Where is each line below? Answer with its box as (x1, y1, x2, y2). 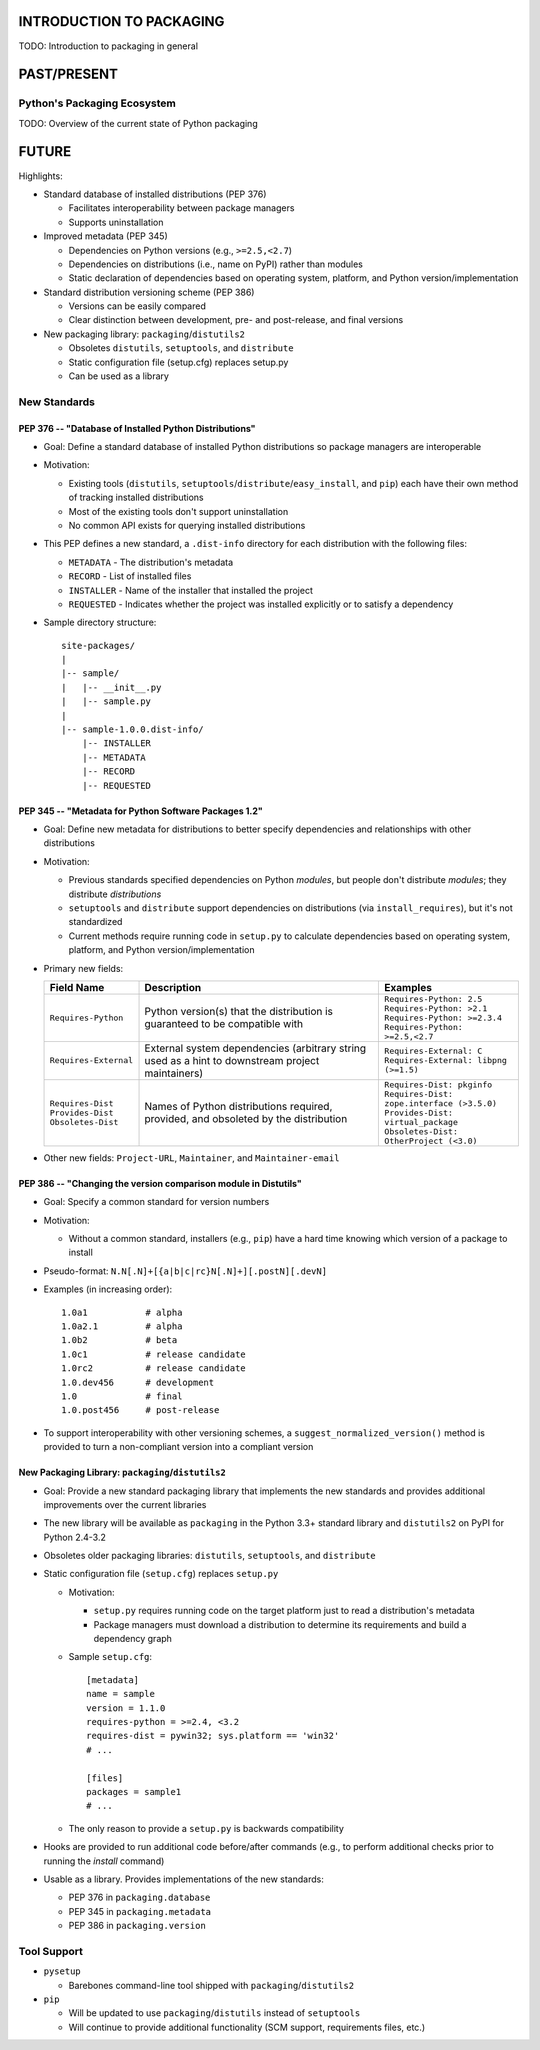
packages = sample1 (86, 1786, 182, 1797)
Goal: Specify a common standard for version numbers (43, 1196, 270, 1208)
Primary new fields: (43, 962, 124, 974)
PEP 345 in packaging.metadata (68, 1905, 212, 1917)
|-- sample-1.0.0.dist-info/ (61, 724, 204, 735)
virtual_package (384, 1116, 459, 1127)
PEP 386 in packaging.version (68, 1920, 207, 1932)
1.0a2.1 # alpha (61, 1321, 183, 1332)
